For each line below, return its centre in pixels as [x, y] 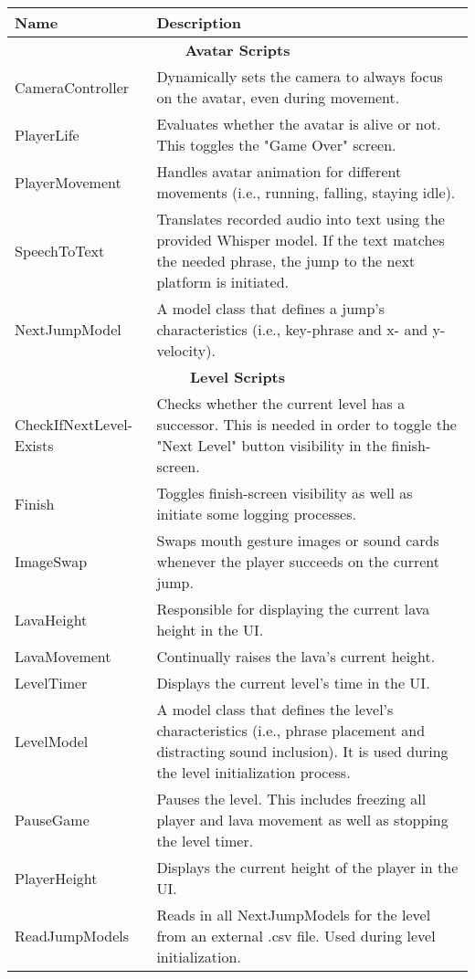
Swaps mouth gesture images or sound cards [298, 540]
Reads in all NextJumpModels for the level [294, 915]
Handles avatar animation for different [279, 171]
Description [199, 22]
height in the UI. [210, 630]
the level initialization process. [253, 772]
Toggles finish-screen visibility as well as [285, 493]
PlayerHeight [56, 878]
